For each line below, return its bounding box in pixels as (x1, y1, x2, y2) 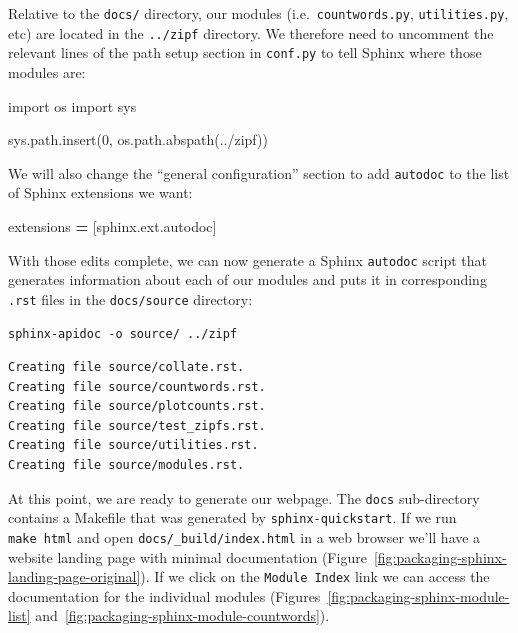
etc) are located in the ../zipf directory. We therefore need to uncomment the (8, 22, 494, 43)
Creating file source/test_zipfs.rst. (8, 418, 266, 433)
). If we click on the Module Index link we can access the (140, 566, 490, 587)
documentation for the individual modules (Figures (8, 585, 321, 606)
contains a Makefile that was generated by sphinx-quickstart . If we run (8, 507, 457, 528)
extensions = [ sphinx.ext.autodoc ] (8, 216, 217, 236)
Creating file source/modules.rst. (8, 458, 245, 473)
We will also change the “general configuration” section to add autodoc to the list (8, 162, 510, 183)
